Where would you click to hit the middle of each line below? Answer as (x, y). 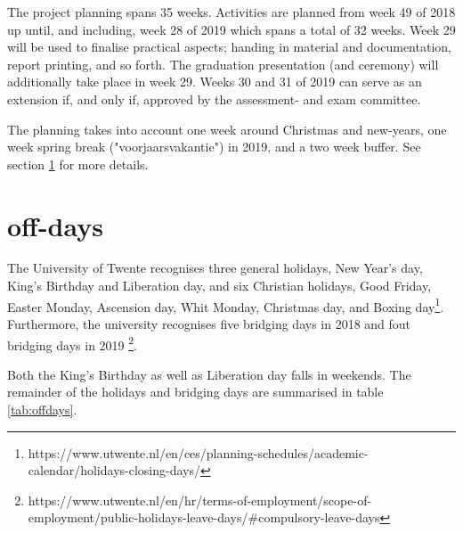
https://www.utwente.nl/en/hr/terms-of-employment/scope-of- (200, 500)
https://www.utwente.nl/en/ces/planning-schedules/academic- (198, 452)
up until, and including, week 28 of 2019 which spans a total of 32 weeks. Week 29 (231, 29)
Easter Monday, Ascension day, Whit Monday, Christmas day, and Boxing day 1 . (226, 305)
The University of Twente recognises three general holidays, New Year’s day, (215, 268)
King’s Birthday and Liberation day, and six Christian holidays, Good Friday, (219, 286)
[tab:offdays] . (42, 409)
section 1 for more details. (78, 164)
